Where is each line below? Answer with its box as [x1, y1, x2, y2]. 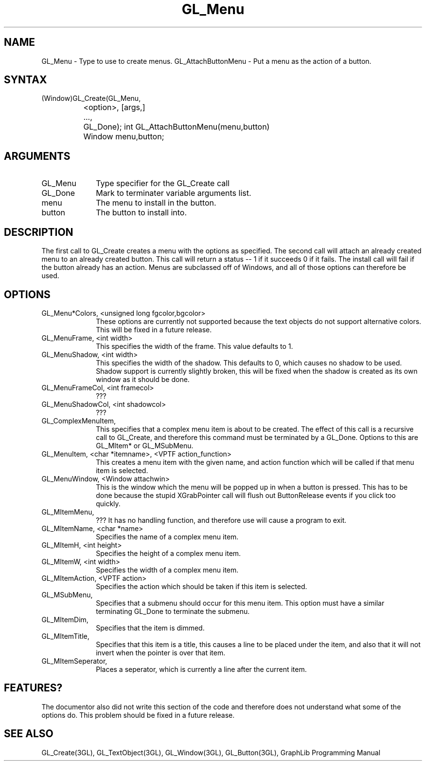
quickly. [96, 499, 121, 508]
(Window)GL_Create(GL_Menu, [41, 94, 141, 103]
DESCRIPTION [4, 226, 73, 238]
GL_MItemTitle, [41, 631, 89, 640]
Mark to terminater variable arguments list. [96, 188, 251, 198]
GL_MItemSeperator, [41, 656, 107, 665]
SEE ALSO [4, 727, 53, 740]
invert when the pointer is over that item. [96, 648, 226, 657]
